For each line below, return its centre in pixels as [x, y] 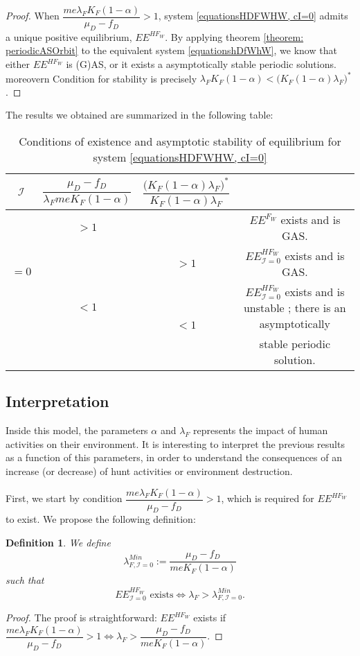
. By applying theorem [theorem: [234, 36]
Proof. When [33, 16]
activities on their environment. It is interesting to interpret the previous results [175, 443]
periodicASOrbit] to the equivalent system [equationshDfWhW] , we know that [171, 50]
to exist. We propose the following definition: [101, 519]
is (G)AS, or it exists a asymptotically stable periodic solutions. [201, 64]
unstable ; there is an [295, 308]
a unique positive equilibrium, [69, 36]
